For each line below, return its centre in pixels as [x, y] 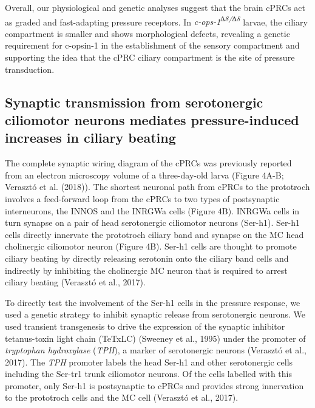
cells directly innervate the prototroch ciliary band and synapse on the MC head [154, 234]
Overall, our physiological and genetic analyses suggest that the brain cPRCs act [155, 7]
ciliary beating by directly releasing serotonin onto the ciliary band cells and [147, 258]
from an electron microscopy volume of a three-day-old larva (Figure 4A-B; [144, 175]
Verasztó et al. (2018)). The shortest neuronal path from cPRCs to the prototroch [157, 187]
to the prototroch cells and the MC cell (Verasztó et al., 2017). [122, 397]
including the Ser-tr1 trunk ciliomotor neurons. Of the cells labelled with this [148, 374]
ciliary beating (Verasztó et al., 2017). [75, 282]
